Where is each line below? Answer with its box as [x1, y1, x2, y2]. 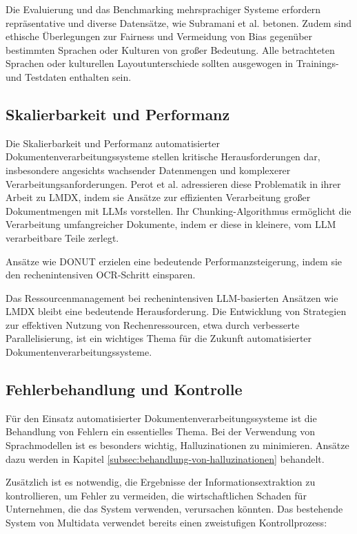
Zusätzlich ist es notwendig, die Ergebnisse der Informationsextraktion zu [6, 475, 316, 489]
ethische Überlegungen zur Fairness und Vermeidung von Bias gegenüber [6, 29, 313, 44]
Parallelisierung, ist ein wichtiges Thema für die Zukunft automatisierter [6, 331, 312, 345]
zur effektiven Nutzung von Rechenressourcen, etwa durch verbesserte [6, 317, 300, 332]
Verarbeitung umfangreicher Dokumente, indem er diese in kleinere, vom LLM [6, 217, 336, 231]
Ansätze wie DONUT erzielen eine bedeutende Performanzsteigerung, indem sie [6, 254, 343, 268]
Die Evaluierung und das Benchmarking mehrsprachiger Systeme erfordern [6, 2, 320, 16]
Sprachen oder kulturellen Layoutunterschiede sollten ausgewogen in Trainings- [6, 56, 339, 70]
